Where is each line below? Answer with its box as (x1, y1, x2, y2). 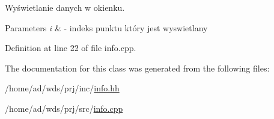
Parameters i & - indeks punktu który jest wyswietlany (5, 21, 208, 34)
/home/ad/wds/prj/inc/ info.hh (5, 82, 120, 94)
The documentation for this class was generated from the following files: (5, 61, 270, 74)
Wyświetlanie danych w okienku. (5, 1, 125, 13)
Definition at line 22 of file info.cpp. (5, 41, 136, 54)
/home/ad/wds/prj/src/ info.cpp (5, 102, 123, 114)
